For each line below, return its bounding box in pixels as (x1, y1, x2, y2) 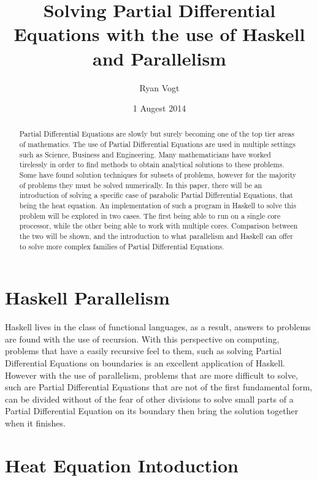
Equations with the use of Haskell (13, 21, 305, 47)
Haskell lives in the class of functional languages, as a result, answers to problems (5, 320, 311, 333)
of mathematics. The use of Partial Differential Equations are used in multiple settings (19, 139, 296, 150)
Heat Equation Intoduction (5, 452, 239, 477)
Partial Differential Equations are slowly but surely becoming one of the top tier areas (19, 129, 294, 139)
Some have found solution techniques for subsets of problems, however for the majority (19, 170, 297, 180)
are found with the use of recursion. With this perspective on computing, (5, 332, 280, 345)
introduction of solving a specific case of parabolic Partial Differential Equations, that (19, 190, 293, 200)
